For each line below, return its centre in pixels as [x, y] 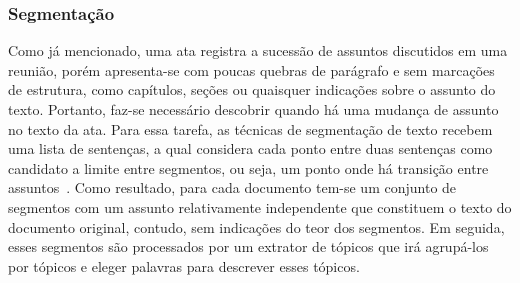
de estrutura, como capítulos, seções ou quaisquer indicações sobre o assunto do [252, 89]
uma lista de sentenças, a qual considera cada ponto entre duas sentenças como [250, 148]
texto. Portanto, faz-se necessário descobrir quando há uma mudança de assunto [253, 109]
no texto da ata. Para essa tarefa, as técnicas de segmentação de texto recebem [250, 128]
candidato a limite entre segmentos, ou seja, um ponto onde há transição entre [248, 167]
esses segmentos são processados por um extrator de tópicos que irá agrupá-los [248, 246]
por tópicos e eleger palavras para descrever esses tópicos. [184, 265]
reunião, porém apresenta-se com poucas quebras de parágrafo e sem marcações [251, 69]
